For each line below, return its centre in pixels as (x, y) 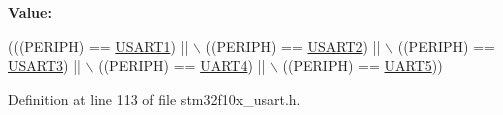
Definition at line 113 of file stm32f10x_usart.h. (154, 98)
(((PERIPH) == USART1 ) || (98, 45)
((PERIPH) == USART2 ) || (293, 45)
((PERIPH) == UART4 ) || (182, 65)
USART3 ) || (44, 65)
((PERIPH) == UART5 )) (362, 65)
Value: (30, 12)
